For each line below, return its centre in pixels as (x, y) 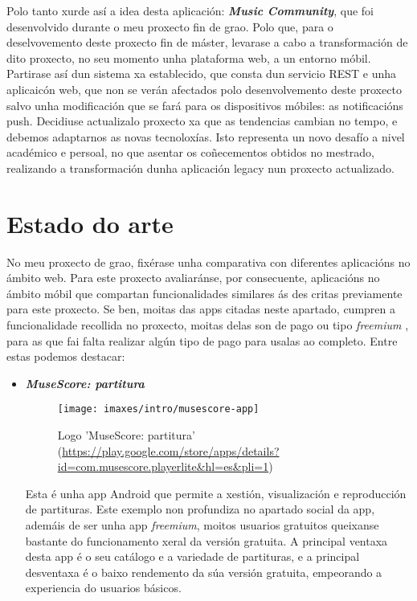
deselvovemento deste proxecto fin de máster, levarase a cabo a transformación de (207, 42)
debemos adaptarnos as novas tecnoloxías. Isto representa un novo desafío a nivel (206, 136)
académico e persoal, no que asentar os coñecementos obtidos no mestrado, (190, 152)
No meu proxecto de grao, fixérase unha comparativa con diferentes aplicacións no (208, 262)
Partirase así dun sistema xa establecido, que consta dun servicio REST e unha (202, 74)
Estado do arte (90, 223)
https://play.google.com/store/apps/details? (171, 450)
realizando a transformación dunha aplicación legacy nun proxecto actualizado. (200, 168)
